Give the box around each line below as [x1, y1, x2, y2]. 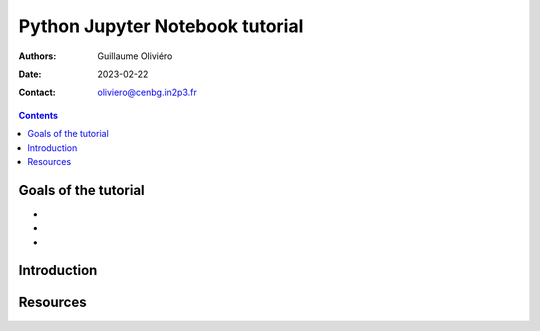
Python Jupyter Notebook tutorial [18, 15, 304, 37]
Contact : [18, 86, 57, 99]
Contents [18, 109, 59, 121]
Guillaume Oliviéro [97, 50, 173, 62]
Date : [18, 68, 42, 80]
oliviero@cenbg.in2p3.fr [97, 86, 197, 99]
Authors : [18, 50, 57, 62]
